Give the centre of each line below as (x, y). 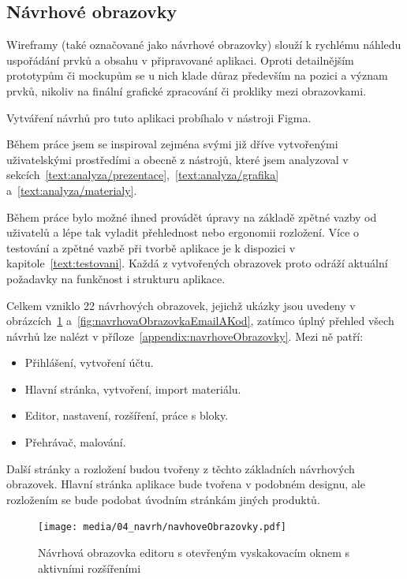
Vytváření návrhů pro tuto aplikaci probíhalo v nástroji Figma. (159, 117)
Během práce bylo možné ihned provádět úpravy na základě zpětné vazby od (192, 217)
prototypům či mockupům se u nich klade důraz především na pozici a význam (197, 75)
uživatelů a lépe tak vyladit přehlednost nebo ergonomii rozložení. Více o (183, 232)
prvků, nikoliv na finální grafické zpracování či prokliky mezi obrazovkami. (187, 90)
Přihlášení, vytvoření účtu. (89, 362)
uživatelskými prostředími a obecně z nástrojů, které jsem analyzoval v (177, 159)
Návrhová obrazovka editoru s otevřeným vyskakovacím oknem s (194, 553)
